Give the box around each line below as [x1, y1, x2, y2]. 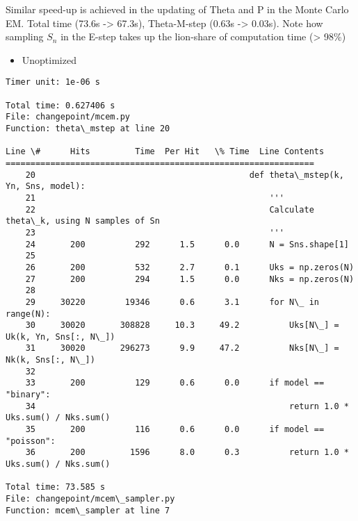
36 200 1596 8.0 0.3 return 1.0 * [25, 447, 349, 458]
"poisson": [6, 436, 56, 446]
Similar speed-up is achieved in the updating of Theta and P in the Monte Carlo [6, 2, 349, 16]
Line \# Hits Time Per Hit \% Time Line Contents [6, 147, 325, 157]
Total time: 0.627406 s [6, 100, 115, 110]
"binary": [6, 390, 51, 400]
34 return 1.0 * [25, 401, 349, 411]
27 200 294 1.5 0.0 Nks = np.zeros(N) [25, 274, 355, 284]
